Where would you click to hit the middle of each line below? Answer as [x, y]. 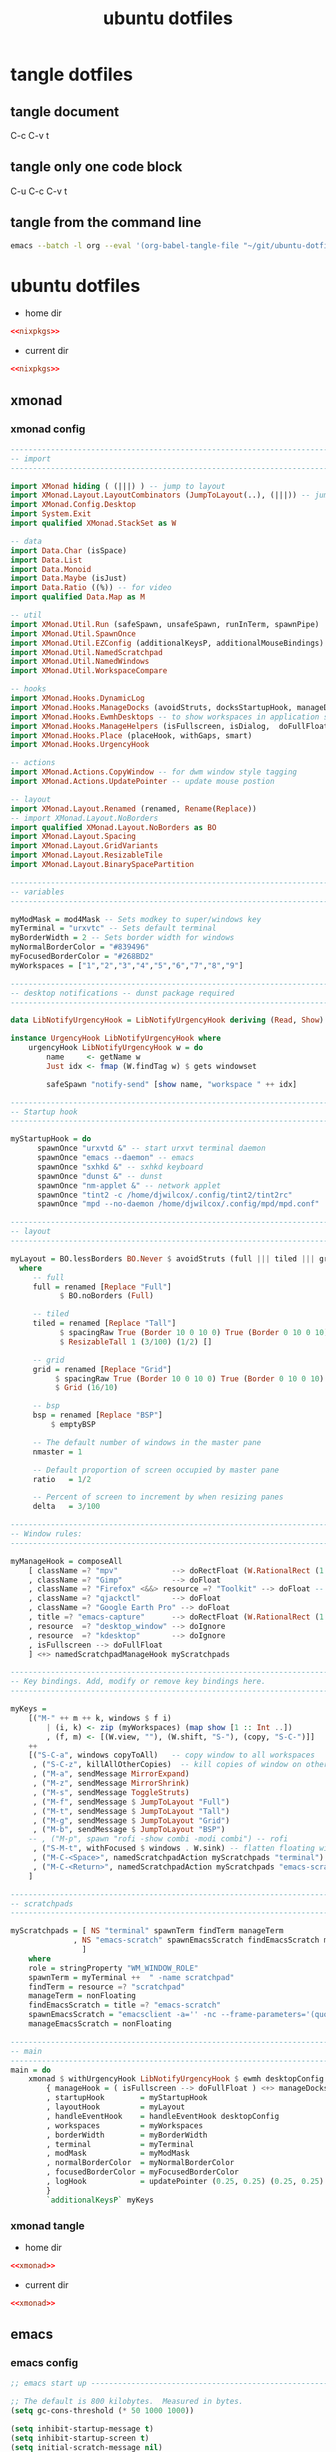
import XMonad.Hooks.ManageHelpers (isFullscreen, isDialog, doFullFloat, [171, 726]
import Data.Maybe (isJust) [69, 578]
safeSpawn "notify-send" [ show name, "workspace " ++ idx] [172, 1084]
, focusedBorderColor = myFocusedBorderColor [143, 2172]
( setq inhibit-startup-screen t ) [80, 2438]
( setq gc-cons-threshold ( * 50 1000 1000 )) [102, 2411]
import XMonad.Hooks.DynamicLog [77, 698]
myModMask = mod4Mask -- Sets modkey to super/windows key [136, 919]
